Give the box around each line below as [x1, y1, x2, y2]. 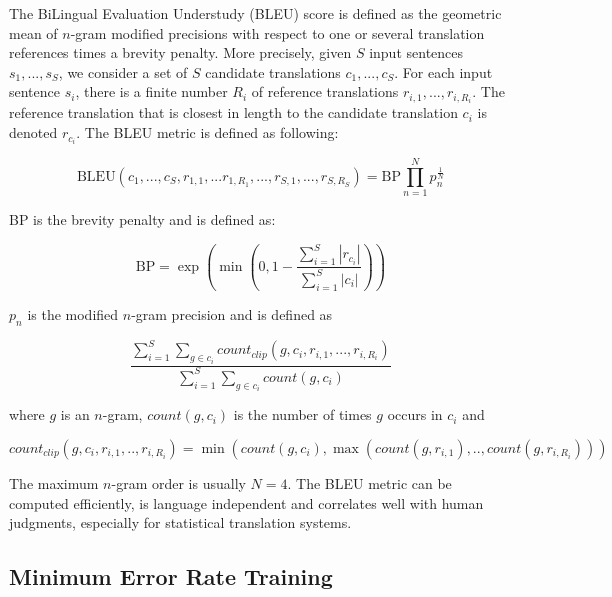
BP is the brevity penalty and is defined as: [9, 209, 276, 230]
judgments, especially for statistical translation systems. [9, 512, 352, 533]
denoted [9, 122, 58, 143]
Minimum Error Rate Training [9, 561, 333, 592]
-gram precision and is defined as [131, 303, 333, 324]
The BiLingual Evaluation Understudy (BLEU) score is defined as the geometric [9, 3, 502, 23]
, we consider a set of [58, 61, 188, 82]
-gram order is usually [111, 473, 246, 494]
